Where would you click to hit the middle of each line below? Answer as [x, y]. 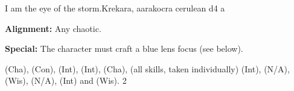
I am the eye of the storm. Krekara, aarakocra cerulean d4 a [115, 8]
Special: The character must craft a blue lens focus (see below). [124, 49]
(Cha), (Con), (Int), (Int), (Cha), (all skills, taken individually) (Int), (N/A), [147, 68]
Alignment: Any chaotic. [53, 28]
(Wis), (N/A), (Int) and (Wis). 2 [66, 80]
